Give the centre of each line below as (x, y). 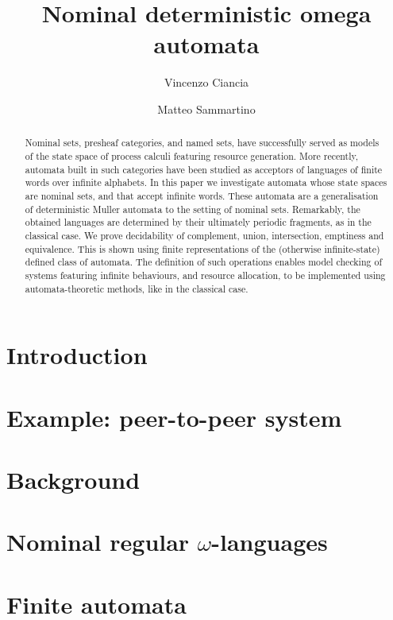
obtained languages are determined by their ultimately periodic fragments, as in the (198, 222)
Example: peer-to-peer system (174, 417)
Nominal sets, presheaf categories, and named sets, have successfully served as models (202, 143)
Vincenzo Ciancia (206, 82)
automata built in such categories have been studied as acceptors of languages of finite (204, 169)
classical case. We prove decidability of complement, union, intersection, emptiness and (204, 235)
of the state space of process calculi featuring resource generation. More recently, (192, 155)
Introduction (77, 355)
